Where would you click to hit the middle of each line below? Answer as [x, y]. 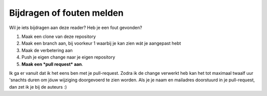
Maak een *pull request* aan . [52, 64]
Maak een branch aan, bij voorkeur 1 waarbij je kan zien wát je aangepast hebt [101, 43]
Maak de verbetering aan [47, 50]
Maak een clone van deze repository [59, 36]
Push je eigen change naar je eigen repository [68, 57]
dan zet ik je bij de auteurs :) [38, 87]
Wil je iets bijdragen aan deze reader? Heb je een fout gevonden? [76, 28]
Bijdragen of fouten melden [66, 13]
